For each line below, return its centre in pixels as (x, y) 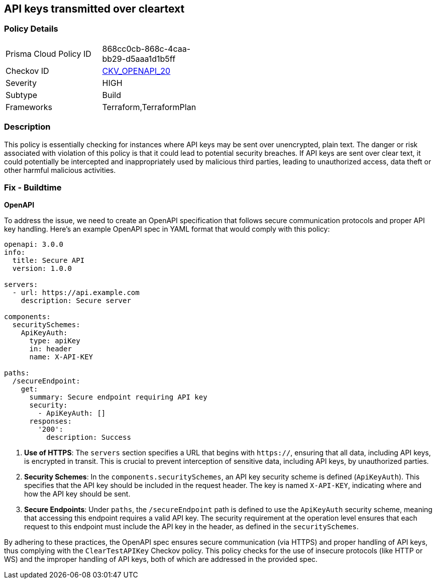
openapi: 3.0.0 (34, 245)
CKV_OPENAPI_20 (136, 71)
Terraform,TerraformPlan (149, 107)
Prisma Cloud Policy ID (48, 54)
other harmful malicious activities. (60, 170)
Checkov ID (27, 71)
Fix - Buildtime (33, 187)
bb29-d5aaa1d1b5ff (139, 59)
